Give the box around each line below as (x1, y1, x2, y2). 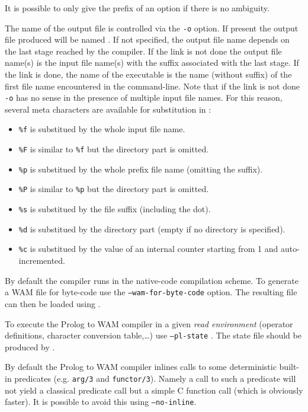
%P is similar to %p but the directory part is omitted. (18, 183, 209, 195)
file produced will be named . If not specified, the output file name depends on (5, 33, 290, 46)
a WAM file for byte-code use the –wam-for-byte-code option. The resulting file (5, 286, 297, 298)
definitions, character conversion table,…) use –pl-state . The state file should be (5, 329, 301, 341)
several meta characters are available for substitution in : (5, 103, 211, 115)
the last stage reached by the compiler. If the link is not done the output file (5, 44, 282, 57)
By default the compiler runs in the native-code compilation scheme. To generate (5, 274, 299, 286)
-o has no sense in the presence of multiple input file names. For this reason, (5, 91, 283, 104)
